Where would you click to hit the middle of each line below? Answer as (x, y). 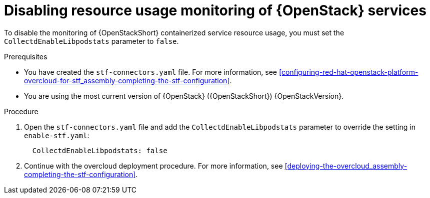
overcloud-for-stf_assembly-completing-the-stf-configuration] (127, 80)
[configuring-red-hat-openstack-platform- (348, 72)
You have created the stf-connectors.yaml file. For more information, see (150, 72)
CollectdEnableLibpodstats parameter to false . (91, 41)
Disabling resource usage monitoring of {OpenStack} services (215, 10)
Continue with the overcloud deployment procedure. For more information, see (153, 166)
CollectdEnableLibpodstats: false (100, 150)
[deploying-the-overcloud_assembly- (346, 166)
